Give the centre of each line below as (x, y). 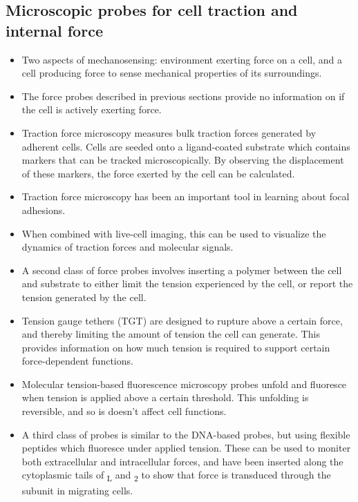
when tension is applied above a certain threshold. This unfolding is (165, 397)
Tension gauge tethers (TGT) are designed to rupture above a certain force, (182, 320)
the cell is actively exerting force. (92, 109)
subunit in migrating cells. (77, 490)
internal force (54, 30)
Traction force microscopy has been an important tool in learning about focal (186, 196)
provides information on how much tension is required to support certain (176, 347)
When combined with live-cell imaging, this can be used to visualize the (174, 233)
